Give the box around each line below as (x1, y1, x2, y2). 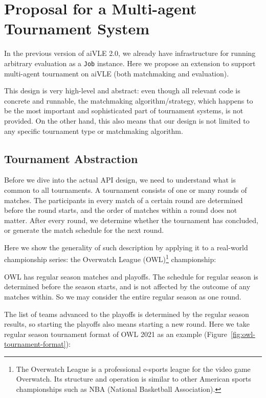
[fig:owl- (230, 328, 255, 339)
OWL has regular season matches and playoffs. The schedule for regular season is (4, 271, 258, 282)
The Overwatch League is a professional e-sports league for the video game (16, 363, 251, 374)
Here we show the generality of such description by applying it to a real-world (4, 242, 248, 252)
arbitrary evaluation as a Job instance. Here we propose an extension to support (4, 57, 256, 68)
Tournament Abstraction (4, 150, 138, 166)
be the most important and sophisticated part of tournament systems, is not (4, 105, 243, 116)
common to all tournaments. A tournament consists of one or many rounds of (4, 184, 247, 195)
